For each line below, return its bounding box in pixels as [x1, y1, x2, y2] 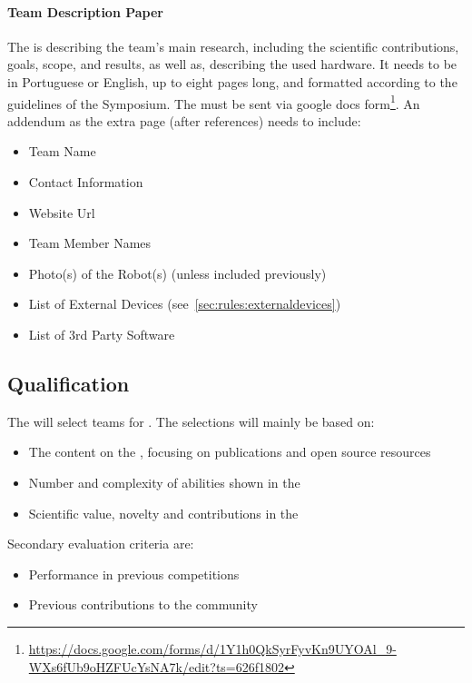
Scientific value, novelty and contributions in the [28, 503, 299, 522]
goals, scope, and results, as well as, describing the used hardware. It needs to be [7, 54, 457, 74]
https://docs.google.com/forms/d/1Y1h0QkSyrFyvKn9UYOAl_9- [28, 638, 397, 658]
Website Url [28, 203, 95, 222]
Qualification [7, 369, 130, 397]
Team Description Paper [7, 2, 163, 21]
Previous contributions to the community [28, 595, 258, 614]
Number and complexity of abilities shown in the [28, 472, 300, 491]
